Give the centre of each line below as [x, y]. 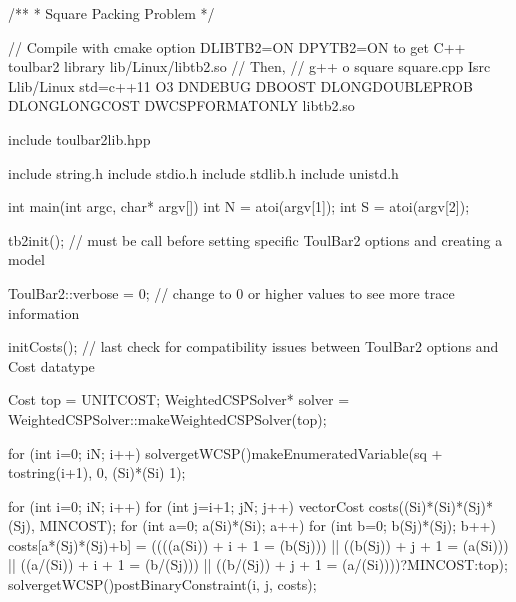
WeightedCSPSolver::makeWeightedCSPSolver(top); [167, 418]
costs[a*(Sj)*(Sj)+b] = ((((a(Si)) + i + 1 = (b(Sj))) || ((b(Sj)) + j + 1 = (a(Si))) [258, 544]
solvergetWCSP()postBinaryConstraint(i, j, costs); [162, 584]
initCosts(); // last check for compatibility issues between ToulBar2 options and [253, 346]
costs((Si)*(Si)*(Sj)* [430, 505]
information [44, 312]
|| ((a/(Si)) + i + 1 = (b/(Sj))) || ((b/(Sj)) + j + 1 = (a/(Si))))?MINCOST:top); [258, 564]
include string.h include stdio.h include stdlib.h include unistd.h [203, 172]
